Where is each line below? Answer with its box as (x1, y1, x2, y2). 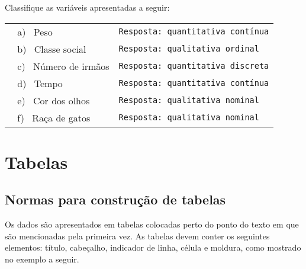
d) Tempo (17, 76, 63, 90)
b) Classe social (17, 41, 86, 56)
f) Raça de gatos (17, 110, 91, 124)
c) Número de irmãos (17, 59, 109, 73)
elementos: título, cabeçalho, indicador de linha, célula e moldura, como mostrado (5, 241, 301, 254)
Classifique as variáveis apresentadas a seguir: (5, 1, 170, 13)
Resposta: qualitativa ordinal (118, 44, 259, 54)
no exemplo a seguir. (5, 252, 79, 265)
